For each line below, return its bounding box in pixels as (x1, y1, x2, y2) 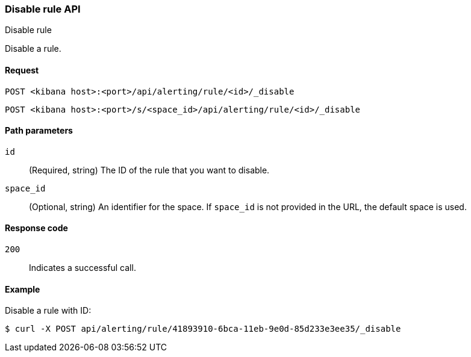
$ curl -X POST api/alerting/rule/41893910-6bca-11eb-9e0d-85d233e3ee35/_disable (5, 324, 401, 334)
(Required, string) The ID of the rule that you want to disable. (29, 164, 270, 175)
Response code (5, 223, 68, 234)
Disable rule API (5, 3, 81, 15)
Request (5, 64, 39, 75)
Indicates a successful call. (29, 262, 136, 273)
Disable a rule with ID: (5, 305, 92, 316)
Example (5, 284, 40, 294)
